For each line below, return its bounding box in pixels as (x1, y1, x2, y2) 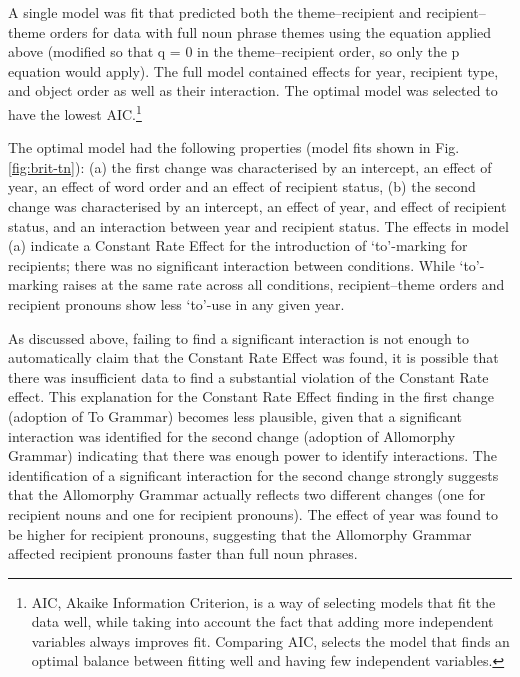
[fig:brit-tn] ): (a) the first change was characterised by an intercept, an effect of (8, 156, 492, 177)
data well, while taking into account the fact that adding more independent (31, 611, 494, 632)
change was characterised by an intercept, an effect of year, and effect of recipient (8, 196, 507, 216)
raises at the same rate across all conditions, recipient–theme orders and (62, 274, 505, 295)
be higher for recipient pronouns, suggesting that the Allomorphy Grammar (8, 523, 472, 544)
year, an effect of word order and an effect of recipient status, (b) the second (8, 176, 476, 197)
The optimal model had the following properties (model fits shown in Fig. (8, 137, 460, 158)
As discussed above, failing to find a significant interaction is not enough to (8, 327, 469, 348)
